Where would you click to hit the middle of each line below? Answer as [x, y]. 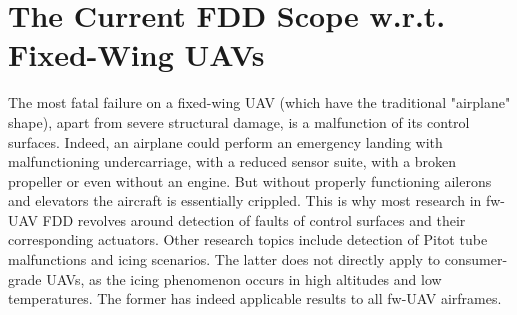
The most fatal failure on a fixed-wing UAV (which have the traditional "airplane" [259, 102]
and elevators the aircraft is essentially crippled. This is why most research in [245, 200]
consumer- [476, 259]
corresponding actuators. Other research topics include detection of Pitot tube [248, 239]
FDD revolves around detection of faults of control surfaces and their [254, 219]
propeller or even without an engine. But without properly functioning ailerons [250, 180]
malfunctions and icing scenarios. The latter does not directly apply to [224, 259]
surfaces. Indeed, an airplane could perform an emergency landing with [225, 141]
